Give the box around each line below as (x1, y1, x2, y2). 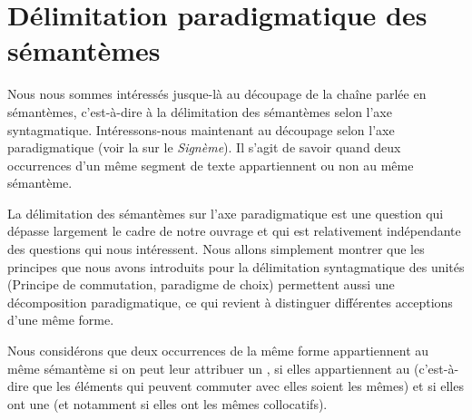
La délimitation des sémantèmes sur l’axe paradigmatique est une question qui (7, 203, 444, 222)
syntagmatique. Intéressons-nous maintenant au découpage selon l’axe (7, 120, 395, 139)
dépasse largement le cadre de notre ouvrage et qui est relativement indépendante (7, 221, 461, 240)
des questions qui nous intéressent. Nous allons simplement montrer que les (7, 239, 425, 259)
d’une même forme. (7, 310, 114, 329)
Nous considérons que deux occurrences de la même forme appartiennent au (7, 341, 429, 360)
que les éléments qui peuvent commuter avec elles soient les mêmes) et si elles (33, 376, 464, 396)
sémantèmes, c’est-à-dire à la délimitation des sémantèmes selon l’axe (7, 102, 392, 121)
